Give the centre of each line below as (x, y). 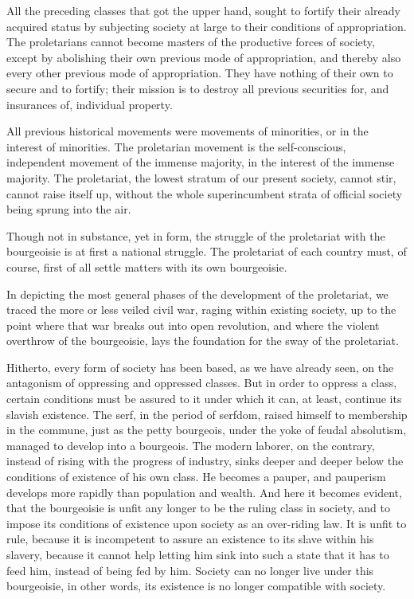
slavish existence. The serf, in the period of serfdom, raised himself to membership (207, 414)
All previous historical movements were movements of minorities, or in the (187, 131)
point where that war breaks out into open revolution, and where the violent (193, 325)
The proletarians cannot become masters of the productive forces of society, (191, 42)
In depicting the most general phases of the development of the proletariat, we (197, 294)
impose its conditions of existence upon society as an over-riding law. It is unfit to (207, 523)
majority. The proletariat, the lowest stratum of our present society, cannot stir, (201, 177)
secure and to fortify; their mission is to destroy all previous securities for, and (198, 88)
